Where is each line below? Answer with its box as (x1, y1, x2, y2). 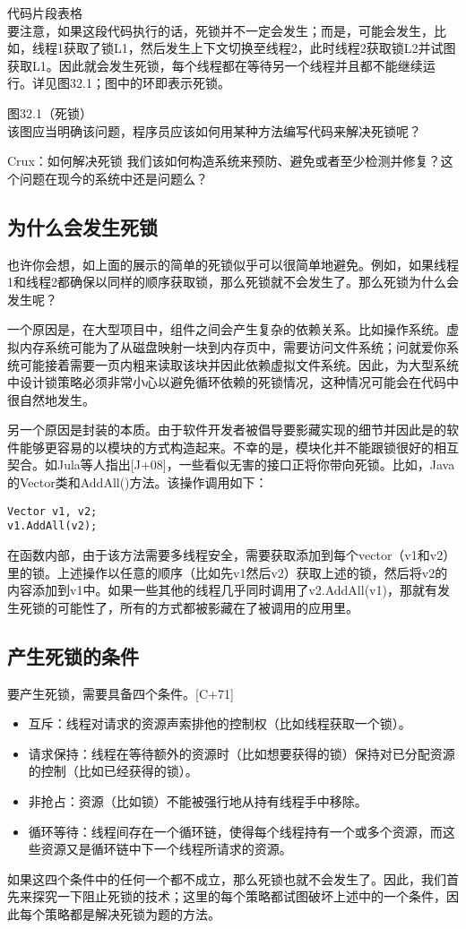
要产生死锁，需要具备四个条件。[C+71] (7, 684, 234, 702)
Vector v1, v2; (7, 504, 98, 518)
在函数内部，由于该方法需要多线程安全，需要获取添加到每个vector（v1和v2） (7, 545, 456, 563)
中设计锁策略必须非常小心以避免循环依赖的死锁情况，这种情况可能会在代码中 (7, 373, 459, 391)
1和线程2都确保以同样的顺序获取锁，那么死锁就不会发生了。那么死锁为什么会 (7, 272, 459, 291)
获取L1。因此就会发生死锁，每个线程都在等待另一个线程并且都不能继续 (7, 56, 423, 74)
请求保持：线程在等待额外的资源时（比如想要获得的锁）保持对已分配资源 (28, 744, 455, 762)
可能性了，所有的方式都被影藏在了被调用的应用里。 (56, 598, 358, 616)
